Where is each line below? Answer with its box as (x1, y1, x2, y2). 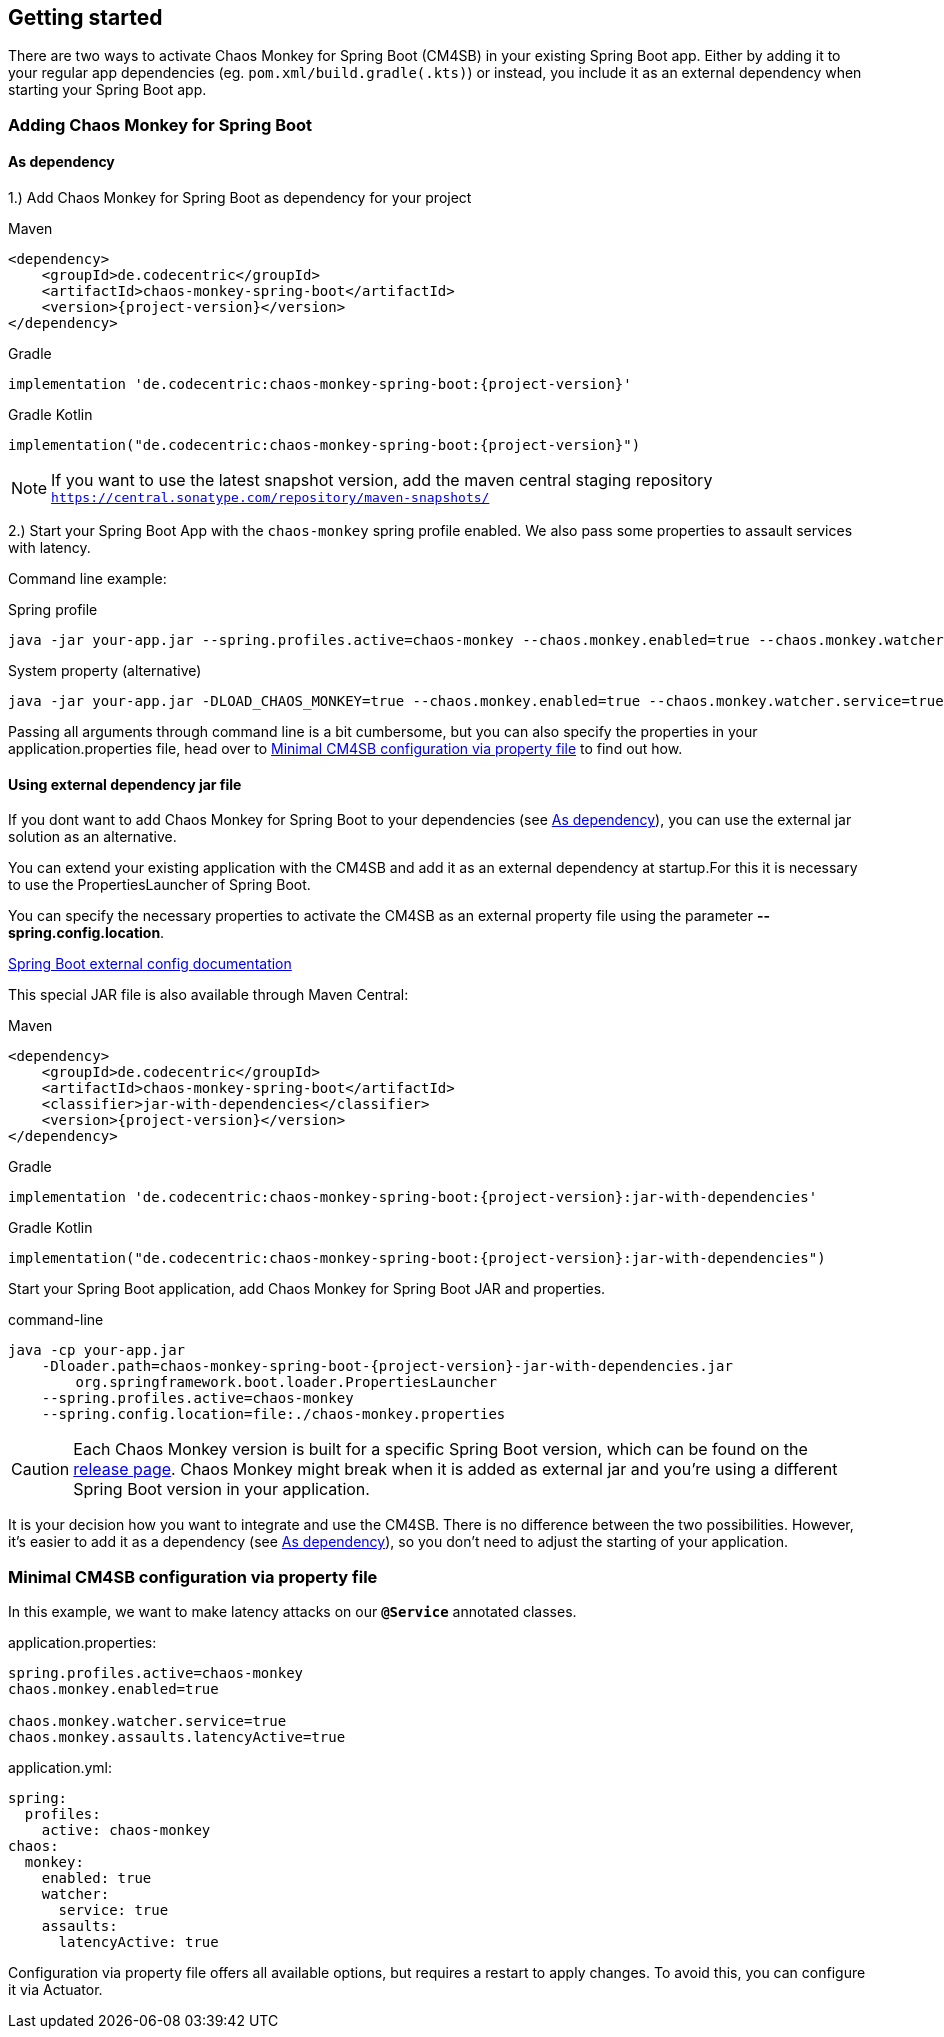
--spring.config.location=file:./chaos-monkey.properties (41, 1406, 506, 1423)
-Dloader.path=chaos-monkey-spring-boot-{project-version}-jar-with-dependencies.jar (41, 1358, 733, 1375)
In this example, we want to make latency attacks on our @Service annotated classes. (8, 1602, 577, 1620)
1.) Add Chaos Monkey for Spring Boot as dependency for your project (8, 189, 472, 207)
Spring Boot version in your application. (73, 1479, 370, 1500)
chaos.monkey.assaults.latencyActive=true (8, 1728, 346, 1745)
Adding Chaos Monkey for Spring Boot (8, 114, 313, 135)
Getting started (8, 5, 163, 30)
